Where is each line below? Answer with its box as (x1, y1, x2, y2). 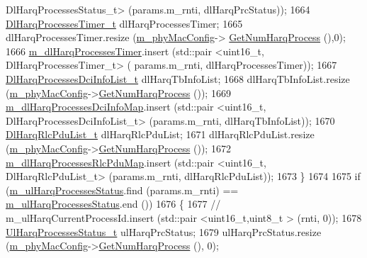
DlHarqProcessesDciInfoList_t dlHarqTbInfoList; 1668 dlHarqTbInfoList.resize (6, 71, 350, 86)
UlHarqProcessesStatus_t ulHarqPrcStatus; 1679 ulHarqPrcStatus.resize (6, 224, 322, 239)
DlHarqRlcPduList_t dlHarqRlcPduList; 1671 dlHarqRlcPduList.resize (6, 127, 315, 142)
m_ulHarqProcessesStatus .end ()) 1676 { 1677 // (6, 196, 221, 211)
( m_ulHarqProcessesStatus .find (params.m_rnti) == (6, 182, 239, 197)
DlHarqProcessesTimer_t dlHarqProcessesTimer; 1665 (6, 16, 243, 30)
